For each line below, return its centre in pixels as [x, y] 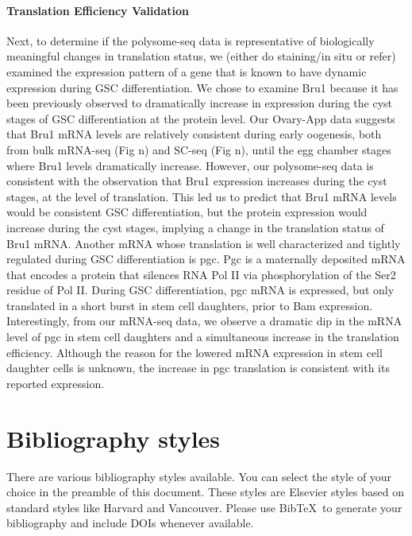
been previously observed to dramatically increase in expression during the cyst [200, 103]
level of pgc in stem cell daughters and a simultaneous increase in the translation [203, 337]
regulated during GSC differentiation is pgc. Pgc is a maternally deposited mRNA [206, 259]
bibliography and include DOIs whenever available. [130, 523]
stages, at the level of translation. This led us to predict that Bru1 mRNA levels [202, 196]
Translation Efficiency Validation [98, 10]
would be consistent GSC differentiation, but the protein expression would [187, 212]
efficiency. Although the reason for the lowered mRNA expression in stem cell [194, 352]
